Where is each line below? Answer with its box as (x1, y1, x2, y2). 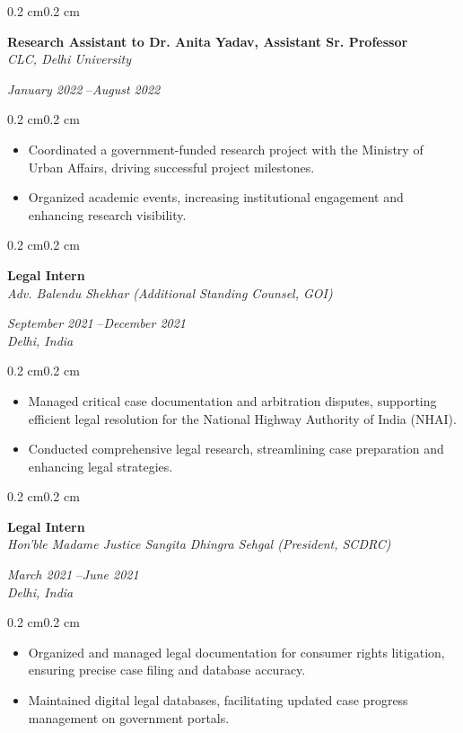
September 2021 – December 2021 (7, 314, 187, 332)
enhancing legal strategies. (28, 456, 173, 475)
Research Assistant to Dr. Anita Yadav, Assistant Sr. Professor (7, 31, 408, 50)
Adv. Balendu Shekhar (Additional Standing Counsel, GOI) (7, 283, 333, 302)
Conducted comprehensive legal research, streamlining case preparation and (28, 439, 444, 458)
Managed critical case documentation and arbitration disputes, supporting (28, 391, 437, 410)
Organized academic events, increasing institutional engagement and (28, 188, 404, 207)
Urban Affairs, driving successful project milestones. (28, 157, 315, 176)
